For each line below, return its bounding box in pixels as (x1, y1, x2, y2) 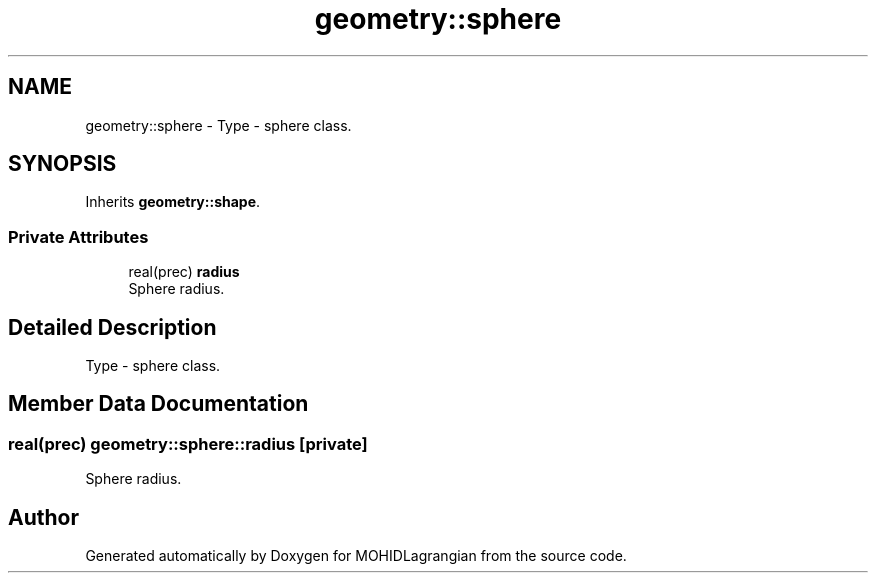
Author (8, 504, 79, 530)
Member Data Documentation (8, 391, 309, 417)
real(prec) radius (128, 263, 240, 281)
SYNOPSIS (8, 151, 117, 177)
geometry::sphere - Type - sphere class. (85, 116, 352, 134)
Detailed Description (8, 314, 217, 340)
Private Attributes (8, 226, 149, 247)
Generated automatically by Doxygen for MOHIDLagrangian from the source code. (85, 547, 627, 565)
